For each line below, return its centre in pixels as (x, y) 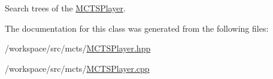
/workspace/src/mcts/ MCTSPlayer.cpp (77, 68)
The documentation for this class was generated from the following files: (137, 28)
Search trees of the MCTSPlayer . (65, 8)
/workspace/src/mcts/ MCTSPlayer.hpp (78, 48)
